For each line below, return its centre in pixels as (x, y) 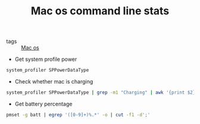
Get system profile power (46, 59)
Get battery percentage (43, 104)
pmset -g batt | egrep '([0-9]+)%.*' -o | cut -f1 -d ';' (78, 114)
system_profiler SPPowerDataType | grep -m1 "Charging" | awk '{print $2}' (102, 93)
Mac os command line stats (100, 11)
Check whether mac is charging (54, 82)
